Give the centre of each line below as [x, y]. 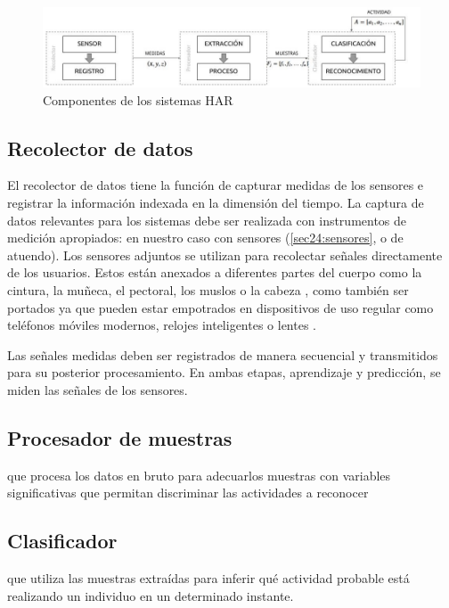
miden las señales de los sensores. [98, 390]
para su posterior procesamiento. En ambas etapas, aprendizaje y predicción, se [224, 372]
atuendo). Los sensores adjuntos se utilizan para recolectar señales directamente [225, 255]
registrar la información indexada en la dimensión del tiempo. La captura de [216, 203]
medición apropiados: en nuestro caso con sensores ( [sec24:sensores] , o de [205, 238]
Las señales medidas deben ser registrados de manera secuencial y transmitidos [223, 354]
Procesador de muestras [120, 438]
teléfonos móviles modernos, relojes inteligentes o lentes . [162, 325]
